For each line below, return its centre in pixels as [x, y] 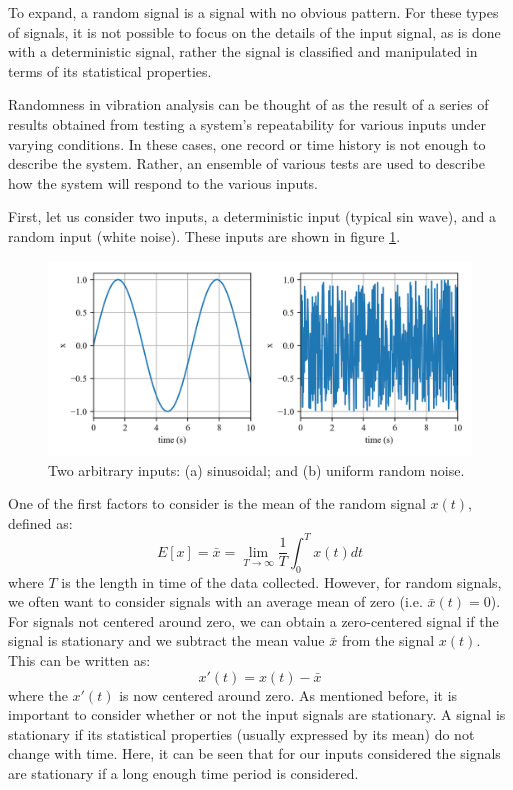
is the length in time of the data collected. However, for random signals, [281, 581]
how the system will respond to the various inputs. [163, 182]
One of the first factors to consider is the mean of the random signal [217, 503]
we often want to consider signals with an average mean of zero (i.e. [215, 601]
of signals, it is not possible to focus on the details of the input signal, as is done [254, 31]
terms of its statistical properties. [110, 70]
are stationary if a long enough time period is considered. [183, 772]
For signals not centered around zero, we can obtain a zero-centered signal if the [253, 620]
